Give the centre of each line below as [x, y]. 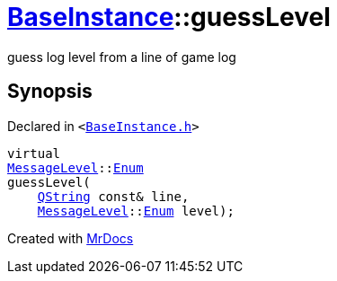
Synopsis [50, 92]
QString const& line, [113, 196]
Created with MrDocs [71, 238]
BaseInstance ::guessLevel [169, 17]
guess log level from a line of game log [122, 57]
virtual [34, 153]
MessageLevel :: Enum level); [136, 211]
